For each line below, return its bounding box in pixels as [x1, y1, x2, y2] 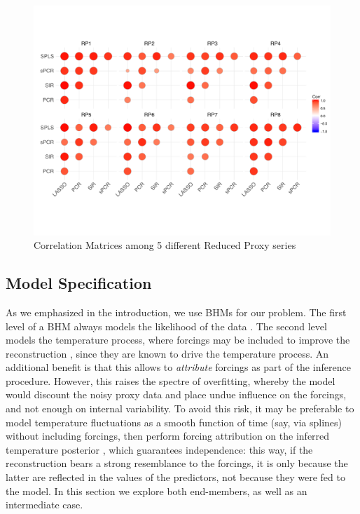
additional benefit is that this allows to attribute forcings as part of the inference [6, 360, 351, 374]
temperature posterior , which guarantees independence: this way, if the [6, 442, 313, 456]
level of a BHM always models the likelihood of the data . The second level [6, 318, 327, 333]
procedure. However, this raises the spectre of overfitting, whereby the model [6, 373, 335, 388]
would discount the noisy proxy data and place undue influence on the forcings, [6, 387, 347, 402]
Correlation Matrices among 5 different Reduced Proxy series [34, 238, 296, 252]
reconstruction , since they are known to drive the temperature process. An [6, 346, 329, 360]
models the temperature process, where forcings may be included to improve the [6, 332, 350, 347]
